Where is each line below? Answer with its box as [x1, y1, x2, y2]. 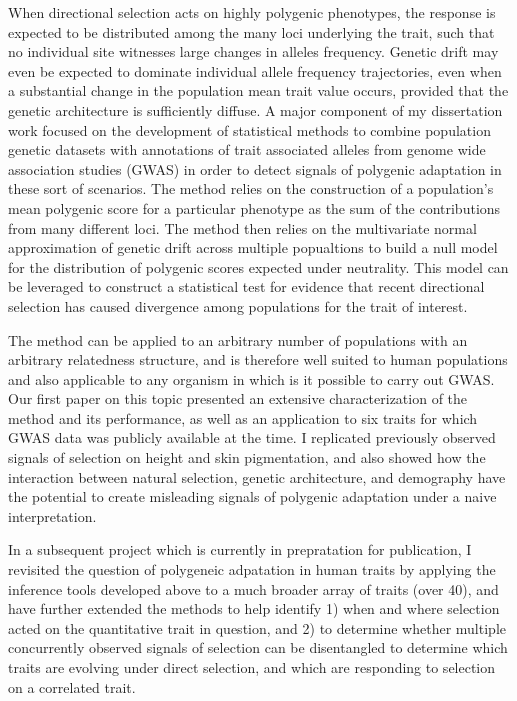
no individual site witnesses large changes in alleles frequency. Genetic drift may [8, 41, 499, 62]
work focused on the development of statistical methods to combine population [8, 119, 491, 140]
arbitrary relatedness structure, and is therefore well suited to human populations [8, 349, 508, 370]
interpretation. [8, 505, 97, 526]
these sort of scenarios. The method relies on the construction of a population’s [8, 178, 494, 199]
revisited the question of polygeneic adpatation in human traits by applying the [8, 559, 496, 580]
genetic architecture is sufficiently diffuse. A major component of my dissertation [8, 99, 503, 120]
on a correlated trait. [8, 676, 136, 697]
